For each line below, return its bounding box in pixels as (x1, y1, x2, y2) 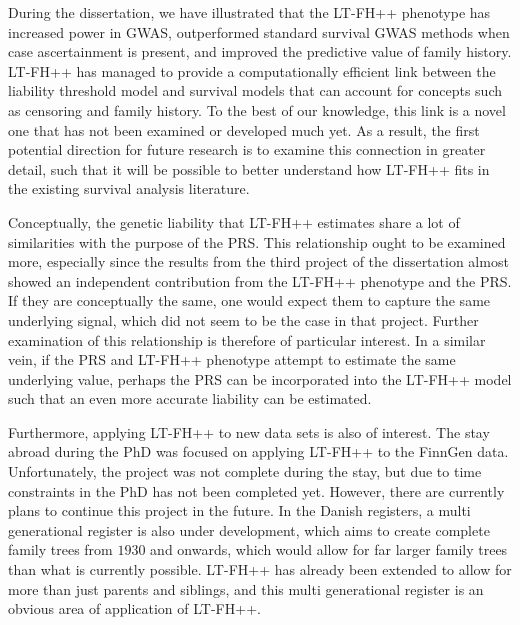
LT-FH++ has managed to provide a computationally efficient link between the (8, 60, 496, 81)
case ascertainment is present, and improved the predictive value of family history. (8, 41, 512, 62)
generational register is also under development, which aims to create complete (8, 519, 490, 540)
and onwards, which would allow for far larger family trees (150, 539, 508, 560)
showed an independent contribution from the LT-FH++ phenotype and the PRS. (8, 270, 512, 291)
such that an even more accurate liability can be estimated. (8, 388, 372, 409)
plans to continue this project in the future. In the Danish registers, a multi (8, 500, 471, 521)
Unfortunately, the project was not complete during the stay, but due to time (8, 461, 482, 482)
